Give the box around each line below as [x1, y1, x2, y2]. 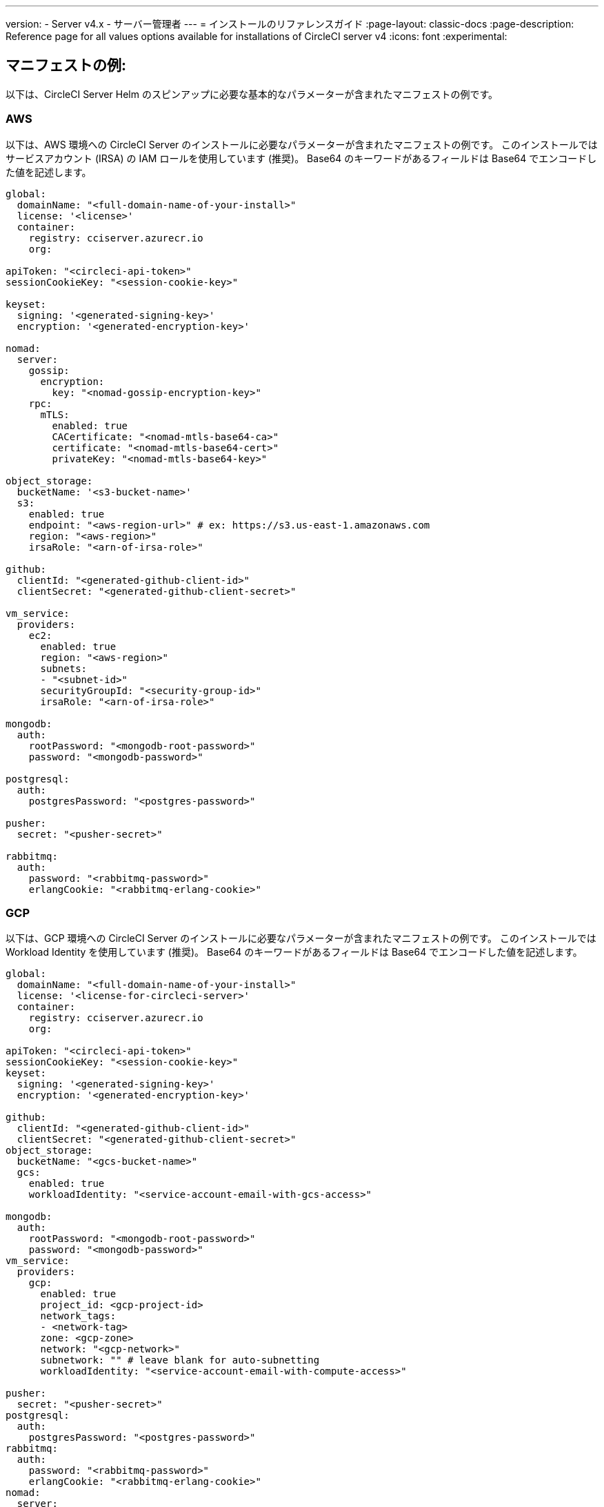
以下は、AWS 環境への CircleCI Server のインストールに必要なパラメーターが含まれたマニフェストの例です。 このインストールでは [6, 138, 598, 150]
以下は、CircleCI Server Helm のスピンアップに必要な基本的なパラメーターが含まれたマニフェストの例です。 [6, 88, 499, 100]
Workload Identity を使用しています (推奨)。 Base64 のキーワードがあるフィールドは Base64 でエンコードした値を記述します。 [6, 946, 583, 958]
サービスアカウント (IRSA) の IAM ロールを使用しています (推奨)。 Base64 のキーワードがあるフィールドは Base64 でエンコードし [6, 152, 597, 164]
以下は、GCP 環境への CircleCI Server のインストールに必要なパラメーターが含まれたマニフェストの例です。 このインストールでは [6, 932, 596, 945]
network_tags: [40, 1310, 117, 1322]
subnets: [40, 662, 88, 674]
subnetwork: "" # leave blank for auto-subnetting [40, 1355, 320, 1366]
